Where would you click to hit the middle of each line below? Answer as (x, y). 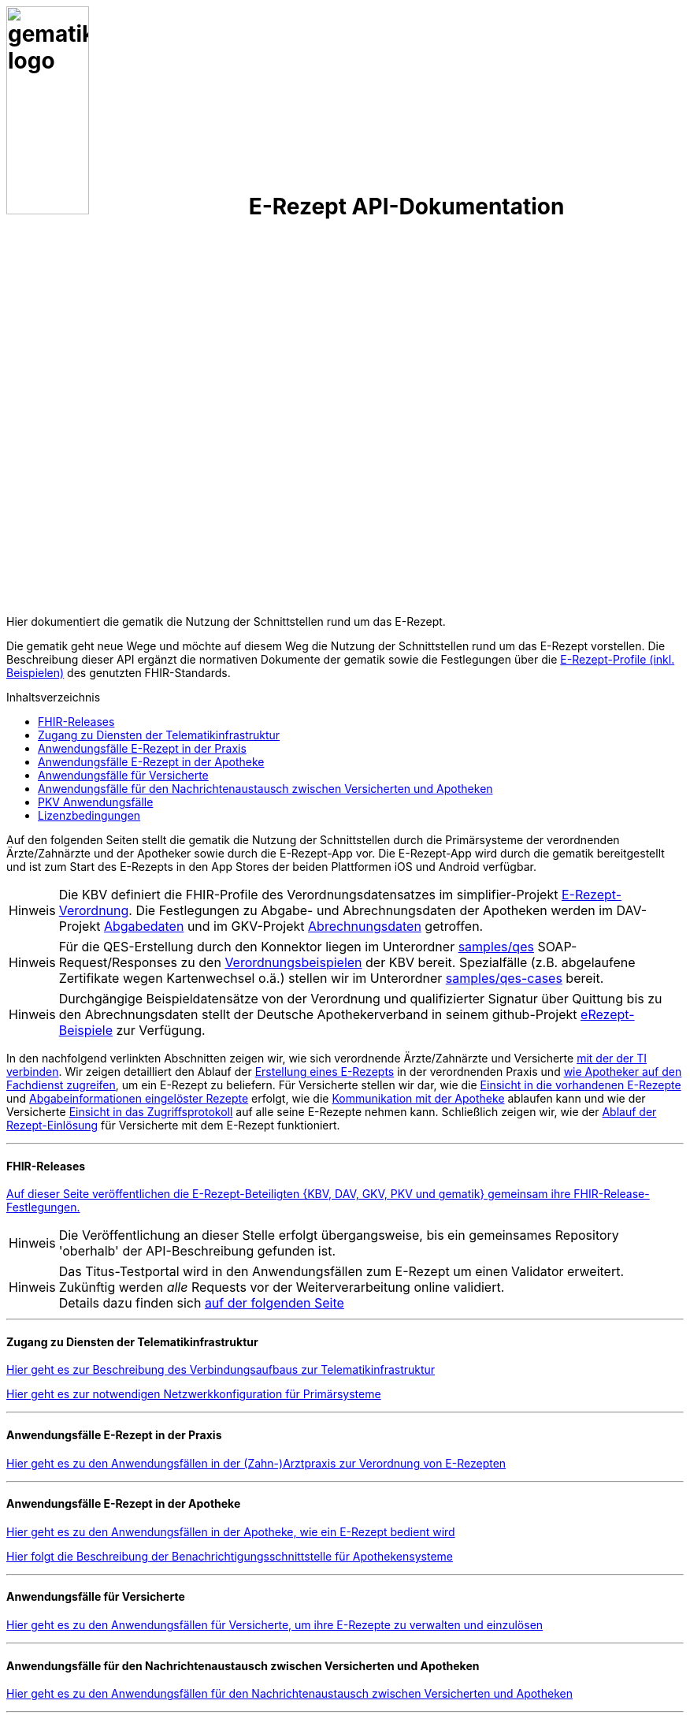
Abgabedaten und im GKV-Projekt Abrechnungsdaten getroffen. (293, 926)
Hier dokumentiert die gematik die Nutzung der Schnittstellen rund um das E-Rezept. (226, 621)
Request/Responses (118, 962)
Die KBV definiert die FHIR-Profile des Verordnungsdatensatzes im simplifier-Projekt (308, 894)
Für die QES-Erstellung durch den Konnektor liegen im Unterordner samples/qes (296, 946)
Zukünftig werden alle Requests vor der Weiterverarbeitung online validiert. (282, 1287)
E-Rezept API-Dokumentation (406, 206)
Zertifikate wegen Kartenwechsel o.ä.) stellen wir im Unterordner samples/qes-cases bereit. (331, 978)
